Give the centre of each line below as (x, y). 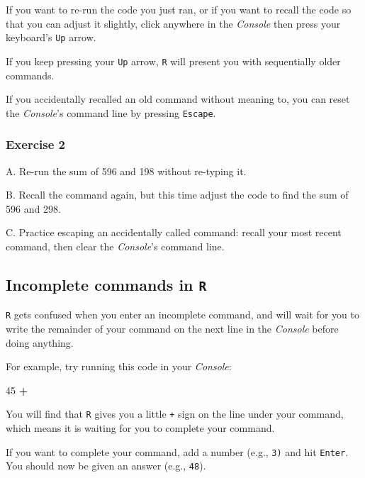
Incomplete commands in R (106, 284)
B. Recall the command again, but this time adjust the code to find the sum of (177, 195)
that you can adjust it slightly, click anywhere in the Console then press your (173, 23)
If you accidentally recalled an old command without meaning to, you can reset (178, 99)
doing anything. (40, 342)
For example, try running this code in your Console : (119, 366)
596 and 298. (33, 208)
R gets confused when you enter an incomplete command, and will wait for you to (182, 315)
